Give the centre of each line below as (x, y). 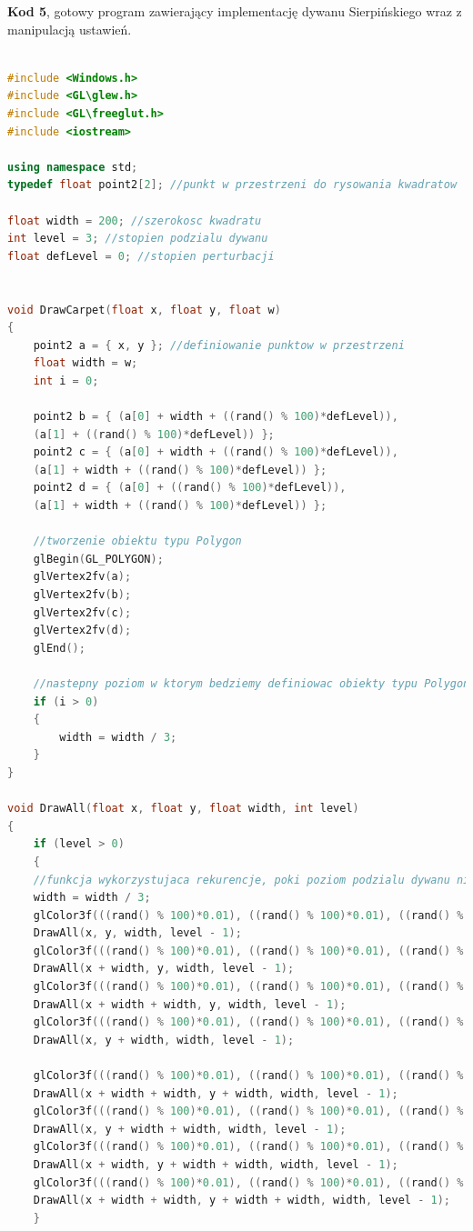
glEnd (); (59, 648)
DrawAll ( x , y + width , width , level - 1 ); (164, 1040)
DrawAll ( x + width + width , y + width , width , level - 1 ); (216, 1093)
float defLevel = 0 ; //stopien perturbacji (141, 256)
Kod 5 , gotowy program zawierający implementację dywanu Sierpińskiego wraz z (235, 11)
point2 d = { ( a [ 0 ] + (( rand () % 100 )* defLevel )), (190, 488)
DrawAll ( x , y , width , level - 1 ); (137, 933)
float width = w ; (86, 363)
